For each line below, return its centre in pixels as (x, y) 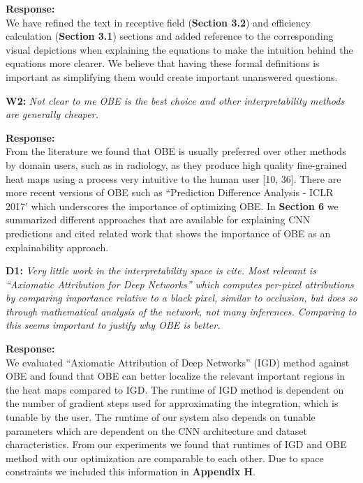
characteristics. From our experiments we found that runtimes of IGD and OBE (176, 444)
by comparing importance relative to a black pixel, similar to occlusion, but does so (181, 298)
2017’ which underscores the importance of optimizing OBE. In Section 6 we (172, 206)
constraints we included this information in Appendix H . (131, 471)
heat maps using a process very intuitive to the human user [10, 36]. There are (173, 178)
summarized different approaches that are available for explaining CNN (158, 220)
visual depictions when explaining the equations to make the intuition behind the (179, 49)
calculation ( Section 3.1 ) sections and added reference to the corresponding (170, 36)
